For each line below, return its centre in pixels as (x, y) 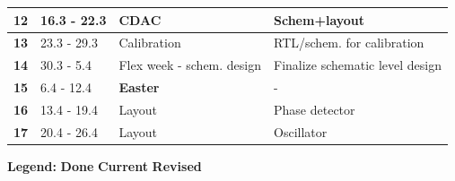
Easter (139, 87)
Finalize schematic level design (358, 65)
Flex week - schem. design (190, 65)
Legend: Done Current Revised (105, 165)
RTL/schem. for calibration (349, 43)
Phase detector (315, 109)
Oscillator (301, 131)
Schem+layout (319, 19)
